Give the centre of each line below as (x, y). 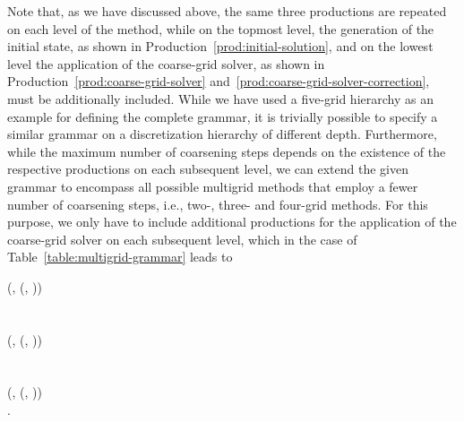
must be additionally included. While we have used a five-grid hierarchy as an (220, 98)
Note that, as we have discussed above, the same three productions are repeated (227, 11)
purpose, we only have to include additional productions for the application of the (232, 222)
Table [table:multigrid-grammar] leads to (120, 257)
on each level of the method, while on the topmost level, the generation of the (221, 28)
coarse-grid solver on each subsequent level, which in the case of (182, 239)
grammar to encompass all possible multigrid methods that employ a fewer (213, 186)
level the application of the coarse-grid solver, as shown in (166, 63)
